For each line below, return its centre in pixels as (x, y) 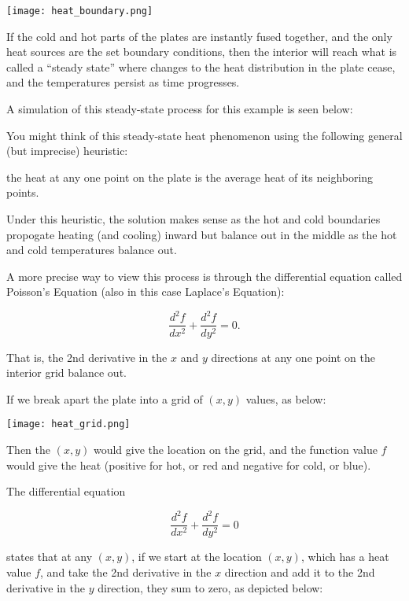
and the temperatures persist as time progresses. (123, 82)
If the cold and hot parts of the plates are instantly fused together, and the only (199, 36)
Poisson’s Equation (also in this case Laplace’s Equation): (146, 291)
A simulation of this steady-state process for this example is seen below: (180, 109)
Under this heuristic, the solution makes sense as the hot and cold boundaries (193, 219)
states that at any (50, 557)
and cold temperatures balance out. (92, 250)
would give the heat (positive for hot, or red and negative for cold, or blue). (189, 465)
